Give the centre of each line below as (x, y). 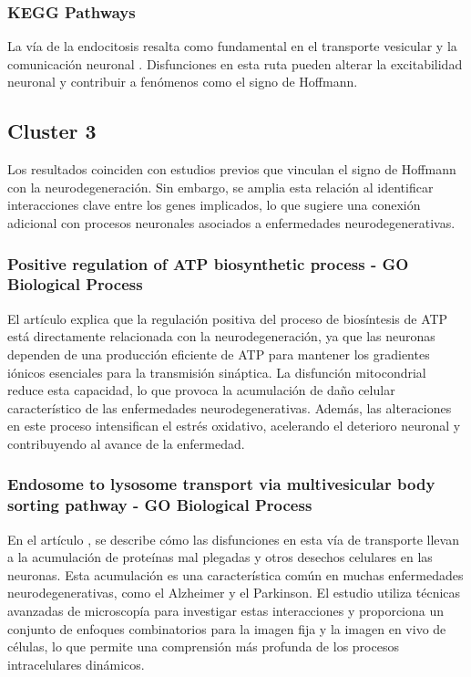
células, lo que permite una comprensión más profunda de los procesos (203, 646)
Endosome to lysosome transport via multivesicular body (221, 484)
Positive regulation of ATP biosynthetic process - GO (208, 263)
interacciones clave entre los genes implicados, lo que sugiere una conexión (214, 205)
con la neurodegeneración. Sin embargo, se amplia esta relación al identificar (220, 187)
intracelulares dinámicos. (76, 664)
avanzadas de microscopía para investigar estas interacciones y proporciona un (226, 610)
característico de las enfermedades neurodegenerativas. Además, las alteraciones (230, 407)
